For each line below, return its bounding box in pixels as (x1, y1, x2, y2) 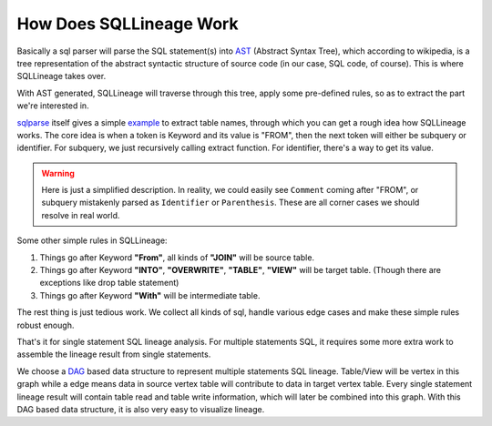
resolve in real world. (41, 209, 120, 220)
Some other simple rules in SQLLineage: (16, 235, 168, 246)
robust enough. (16, 319, 75, 330)
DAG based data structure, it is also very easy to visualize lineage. (16, 403, 265, 414)
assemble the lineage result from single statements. (16, 349, 211, 360)
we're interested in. (16, 100, 90, 111)
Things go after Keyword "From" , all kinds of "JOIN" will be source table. (39, 251, 314, 263)
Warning (41, 167, 75, 178)
